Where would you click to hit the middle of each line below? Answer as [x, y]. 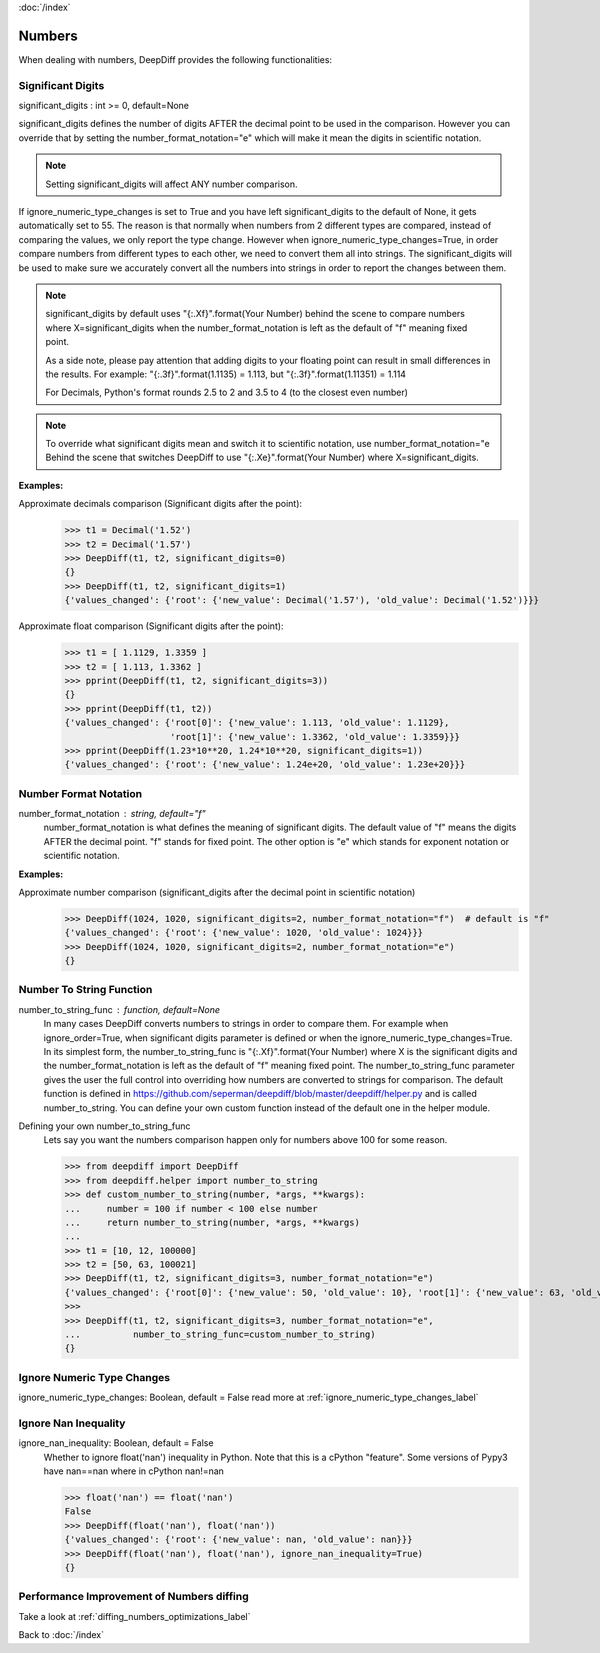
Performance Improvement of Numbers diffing [133, 1597]
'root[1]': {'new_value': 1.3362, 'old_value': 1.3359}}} [315, 736]
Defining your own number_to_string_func [104, 1126]
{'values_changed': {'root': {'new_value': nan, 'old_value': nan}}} [238, 1539]
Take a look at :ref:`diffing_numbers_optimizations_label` [134, 1616]
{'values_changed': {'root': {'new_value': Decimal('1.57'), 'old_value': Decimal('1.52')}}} [302, 600]
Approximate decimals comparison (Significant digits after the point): [160, 504]
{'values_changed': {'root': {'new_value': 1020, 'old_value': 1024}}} [244, 933]
